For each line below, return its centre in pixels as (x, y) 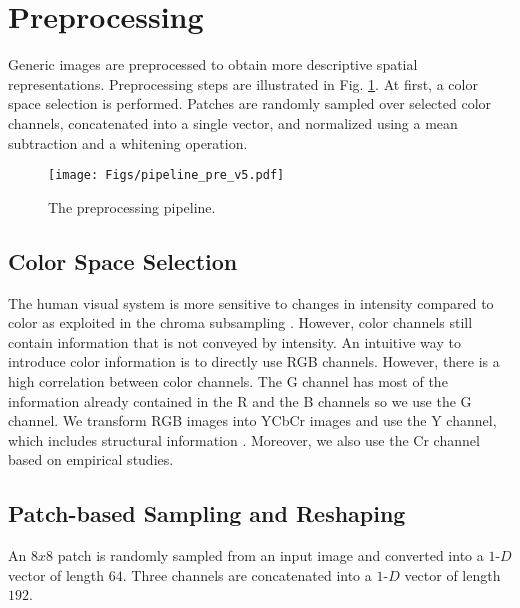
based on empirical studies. (91, 459)
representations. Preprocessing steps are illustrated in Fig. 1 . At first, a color (243, 83)
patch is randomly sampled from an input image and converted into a (270, 555)
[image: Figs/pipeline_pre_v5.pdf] (166, 175)
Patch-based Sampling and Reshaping (207, 513)
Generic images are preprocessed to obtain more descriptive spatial (213, 64)
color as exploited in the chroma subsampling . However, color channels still (240, 322)
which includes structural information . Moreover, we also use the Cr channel (244, 439)
